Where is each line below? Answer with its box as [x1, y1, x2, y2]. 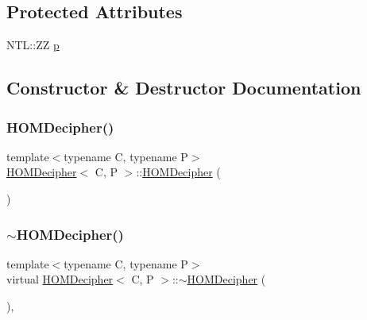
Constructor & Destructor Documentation [6, 75, 361, 100]
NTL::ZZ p [6, 37, 60, 53]
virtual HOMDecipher [6, 271, 114, 287]
